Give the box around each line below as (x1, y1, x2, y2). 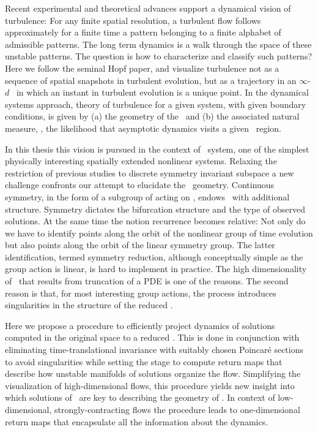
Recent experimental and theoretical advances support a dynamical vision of (5, 2, 291, 14)
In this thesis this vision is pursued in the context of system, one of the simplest (5, 142, 309, 155)
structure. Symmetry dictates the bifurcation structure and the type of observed (5, 202, 305, 215)
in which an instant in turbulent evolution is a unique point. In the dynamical (16, 86, 309, 99)
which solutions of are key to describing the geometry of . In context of (5, 391, 275, 404)
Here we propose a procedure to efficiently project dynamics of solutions (5, 319, 275, 332)
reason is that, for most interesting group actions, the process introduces (5, 286, 276, 299)
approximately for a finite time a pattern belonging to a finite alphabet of (5, 26, 281, 39)
